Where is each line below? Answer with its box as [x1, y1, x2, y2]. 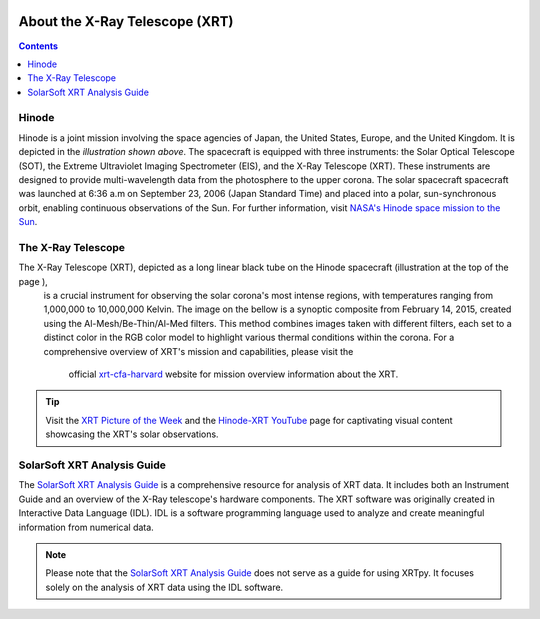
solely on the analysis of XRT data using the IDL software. [45, 581, 284, 593]
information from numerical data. [18, 521, 154, 533]
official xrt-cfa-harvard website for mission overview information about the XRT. [68, 368, 399, 380]
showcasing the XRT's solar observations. [45, 428, 219, 440]
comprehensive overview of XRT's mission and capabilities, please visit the [43, 345, 354, 357]
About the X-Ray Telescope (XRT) [18, 13, 234, 30]
